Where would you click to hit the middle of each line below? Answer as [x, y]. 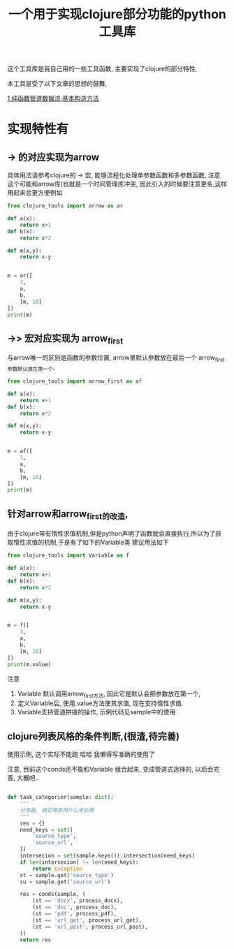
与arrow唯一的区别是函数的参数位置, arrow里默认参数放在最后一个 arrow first [116, 359]
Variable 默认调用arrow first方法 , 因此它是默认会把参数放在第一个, [109, 694]
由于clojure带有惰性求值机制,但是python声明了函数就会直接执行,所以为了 [111, 534]
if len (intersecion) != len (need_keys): [79, 862]
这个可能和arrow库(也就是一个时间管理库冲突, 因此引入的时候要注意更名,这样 [117, 184]
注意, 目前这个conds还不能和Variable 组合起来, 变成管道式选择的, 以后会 [111, 770]
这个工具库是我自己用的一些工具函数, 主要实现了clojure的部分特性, [102, 69]
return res [36, 940]
